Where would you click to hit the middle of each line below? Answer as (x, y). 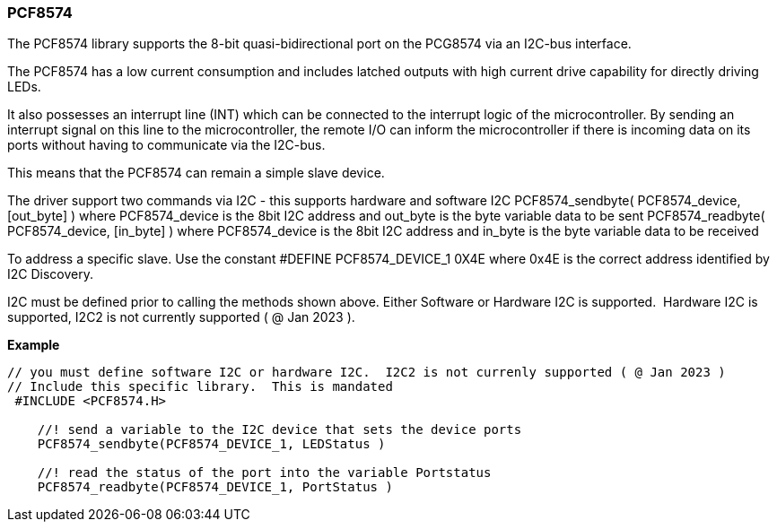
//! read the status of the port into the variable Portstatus (264, 473)
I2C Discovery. (50, 274)
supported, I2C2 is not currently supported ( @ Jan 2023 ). (181, 317)
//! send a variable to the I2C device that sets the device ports (279, 430)
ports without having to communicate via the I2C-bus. (166, 145)
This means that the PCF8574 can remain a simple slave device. (196, 173)
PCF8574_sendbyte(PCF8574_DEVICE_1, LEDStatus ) (211, 444)
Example (34, 345)
